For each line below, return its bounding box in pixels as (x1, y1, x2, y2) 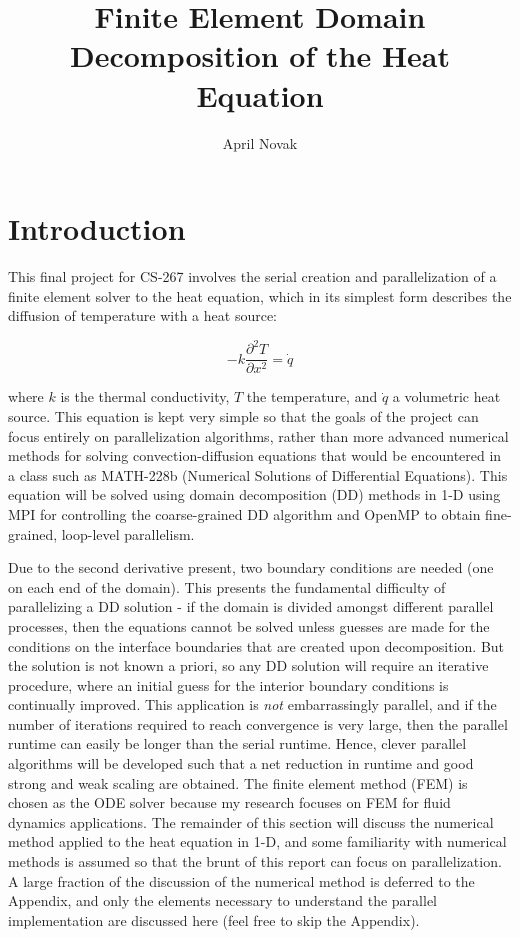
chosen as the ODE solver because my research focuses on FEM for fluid (8, 792, 451, 813)
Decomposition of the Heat (69, 35, 451, 76)
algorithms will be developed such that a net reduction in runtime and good (8, 753, 474, 774)
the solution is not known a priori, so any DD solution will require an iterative (8, 655, 489, 676)
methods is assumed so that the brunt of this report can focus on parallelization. (8, 851, 502, 872)
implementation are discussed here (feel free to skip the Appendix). (8, 909, 420, 930)
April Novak (222, 132, 298, 153)
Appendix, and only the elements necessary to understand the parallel (8, 890, 438, 911)
